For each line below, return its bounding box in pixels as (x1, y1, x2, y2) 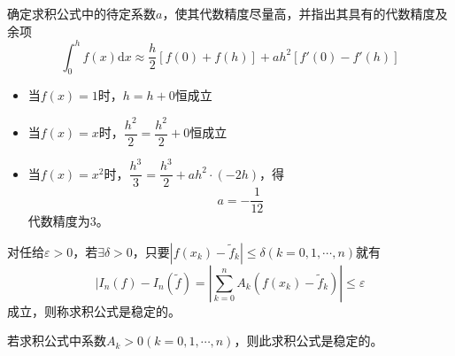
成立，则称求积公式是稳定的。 (7, 301, 181, 320)
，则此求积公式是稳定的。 (234, 331, 383, 350)
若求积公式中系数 (7, 331, 106, 350)
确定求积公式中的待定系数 (7, 4, 156, 22)
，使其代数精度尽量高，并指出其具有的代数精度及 (162, 4, 448, 22)
